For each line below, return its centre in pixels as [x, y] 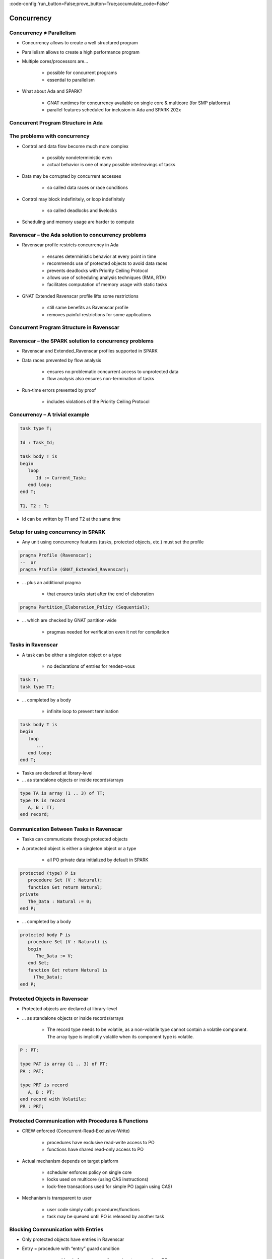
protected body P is [45, 935]
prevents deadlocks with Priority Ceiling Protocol [98, 270]
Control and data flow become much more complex [75, 146]
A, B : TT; [41, 808]
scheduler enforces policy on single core [89, 1172]
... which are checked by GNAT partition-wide [69, 620]
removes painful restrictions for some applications [99, 314]
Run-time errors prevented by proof [59, 390]
